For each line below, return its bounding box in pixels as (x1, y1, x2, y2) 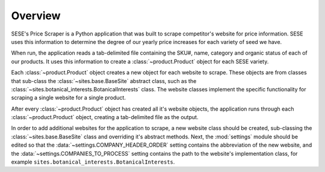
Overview (11, 9, 61, 22)
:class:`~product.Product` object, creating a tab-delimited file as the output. (11, 114, 199, 121)
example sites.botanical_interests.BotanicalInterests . (11, 158, 175, 165)
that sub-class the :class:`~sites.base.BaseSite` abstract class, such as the (11, 77, 197, 84)
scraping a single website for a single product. (11, 94, 126, 102)
